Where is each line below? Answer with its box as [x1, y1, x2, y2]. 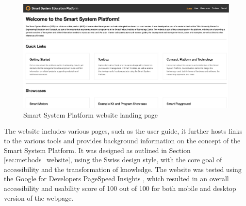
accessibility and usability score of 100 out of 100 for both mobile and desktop [4, 183, 236, 193]
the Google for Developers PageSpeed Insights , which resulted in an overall [4, 173, 229, 184]
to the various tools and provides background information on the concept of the [4, 136, 241, 146]
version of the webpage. [4, 192, 74, 203]
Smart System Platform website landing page [23, 109, 158, 120]
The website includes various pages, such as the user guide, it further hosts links [4, 126, 243, 136]
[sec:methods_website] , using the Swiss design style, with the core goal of [4, 154, 222, 165]
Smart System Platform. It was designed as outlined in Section [4, 145, 191, 155]
